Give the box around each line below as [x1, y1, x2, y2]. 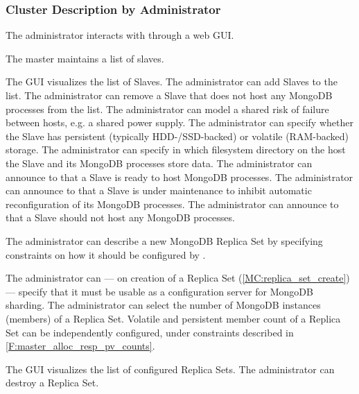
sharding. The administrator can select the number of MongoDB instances [6, 298, 321, 312]
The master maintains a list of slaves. [6, 51, 164, 65]
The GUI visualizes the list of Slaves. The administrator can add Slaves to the [6, 74, 338, 89]
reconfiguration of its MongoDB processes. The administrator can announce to [6, 196, 339, 211]
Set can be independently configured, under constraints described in [6, 325, 294, 339]
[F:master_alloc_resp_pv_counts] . [6, 339, 155, 353]
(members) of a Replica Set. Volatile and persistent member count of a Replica [6, 311, 341, 325]
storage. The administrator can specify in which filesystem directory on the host [6, 142, 346, 157]
